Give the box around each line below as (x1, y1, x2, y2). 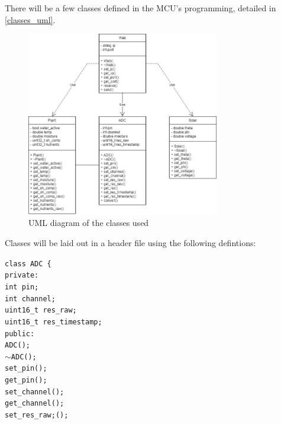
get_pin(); (5, 376, 47, 385)
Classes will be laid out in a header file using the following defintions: (5, 236, 256, 248)
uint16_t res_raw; (5, 306, 77, 315)
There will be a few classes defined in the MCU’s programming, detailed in (5, 2, 276, 14)
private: (5, 271, 39, 280)
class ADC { (5, 259, 51, 268)
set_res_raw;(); (5, 411, 69, 420)
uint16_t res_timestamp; (5, 317, 102, 326)
